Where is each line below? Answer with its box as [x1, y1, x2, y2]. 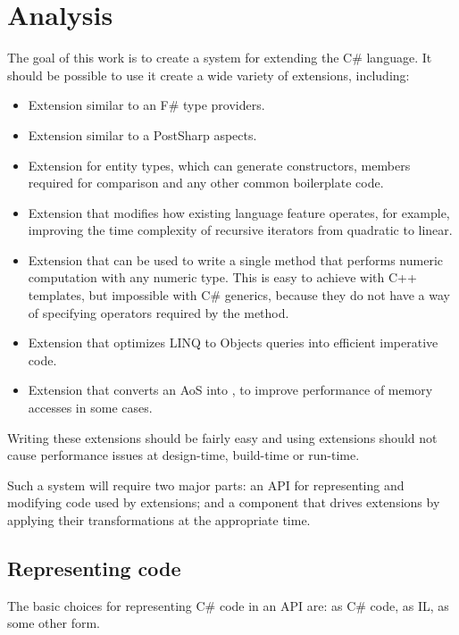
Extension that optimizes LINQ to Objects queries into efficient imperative [28, 333, 438, 352]
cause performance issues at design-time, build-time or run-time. [7, 446, 360, 464]
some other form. [7, 614, 100, 632]
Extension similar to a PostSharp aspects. [28, 125, 257, 144]
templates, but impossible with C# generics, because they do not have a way [28, 286, 450, 305]
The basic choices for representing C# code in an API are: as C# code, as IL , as [7, 596, 449, 614]
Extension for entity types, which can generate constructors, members [28, 155, 411, 174]
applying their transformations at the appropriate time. [7, 511, 311, 529]
